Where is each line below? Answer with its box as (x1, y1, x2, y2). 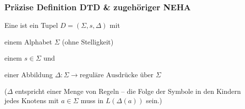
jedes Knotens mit (4, 95, 59, 106)
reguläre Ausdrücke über (79, 72, 154, 79)
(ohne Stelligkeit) (62, 36, 114, 46)
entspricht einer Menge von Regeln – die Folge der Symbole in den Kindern (15, 86, 241, 96)
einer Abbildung (4, 69, 53, 79)
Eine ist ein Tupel (4, 20, 58, 30)
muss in (80, 95, 104, 106)
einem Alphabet (4, 36, 52, 46)
